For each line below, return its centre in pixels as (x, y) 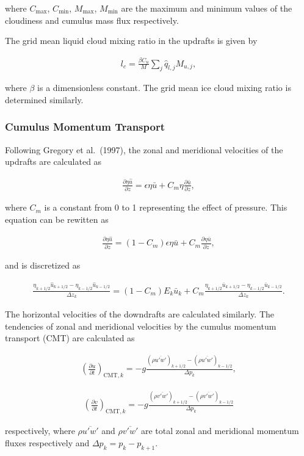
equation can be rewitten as (57, 219)
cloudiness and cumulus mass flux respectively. (92, 20)
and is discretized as (43, 265)
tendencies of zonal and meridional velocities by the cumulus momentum (141, 326)
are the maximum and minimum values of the (207, 8)
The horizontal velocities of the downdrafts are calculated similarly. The (139, 314)
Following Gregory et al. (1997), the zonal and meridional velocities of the (144, 149)
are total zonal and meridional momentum (220, 431)
